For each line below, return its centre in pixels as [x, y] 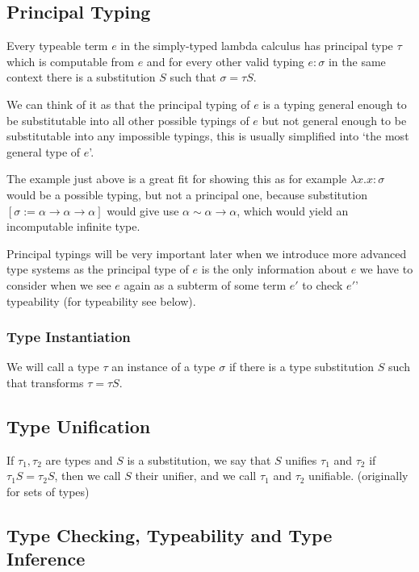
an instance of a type [163, 367]
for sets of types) [48, 491]
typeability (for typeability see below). [101, 301]
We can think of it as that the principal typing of [128, 104]
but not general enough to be [334, 120]
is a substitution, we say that [199, 459]
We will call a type [53, 367]
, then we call [88, 476]
